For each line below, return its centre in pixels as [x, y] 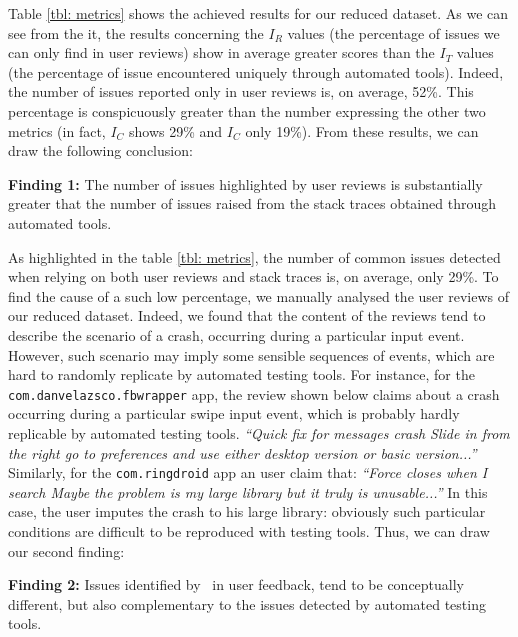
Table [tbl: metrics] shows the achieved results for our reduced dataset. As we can [258, 13]
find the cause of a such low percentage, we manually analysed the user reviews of [258, 295]
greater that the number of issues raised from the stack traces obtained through [252, 203]
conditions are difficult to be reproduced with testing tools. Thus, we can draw [249, 530]
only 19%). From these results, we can [362, 130]
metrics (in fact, [57, 130]
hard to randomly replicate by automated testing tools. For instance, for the [241, 374]
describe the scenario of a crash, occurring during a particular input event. [236, 334]
